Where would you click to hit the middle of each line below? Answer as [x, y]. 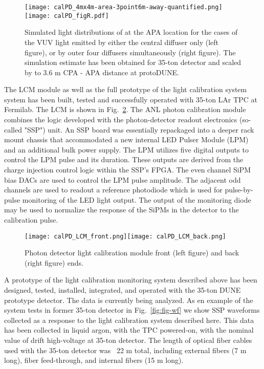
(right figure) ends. [54, 262]
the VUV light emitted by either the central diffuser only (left [122, 42]
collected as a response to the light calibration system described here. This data [129, 320]
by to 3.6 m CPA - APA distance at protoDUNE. [102, 72]
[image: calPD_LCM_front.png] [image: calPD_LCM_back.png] [125, 236]
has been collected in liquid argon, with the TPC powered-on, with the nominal [129, 330]
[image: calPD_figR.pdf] [67, 16]
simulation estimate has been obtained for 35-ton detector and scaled [133, 62]
